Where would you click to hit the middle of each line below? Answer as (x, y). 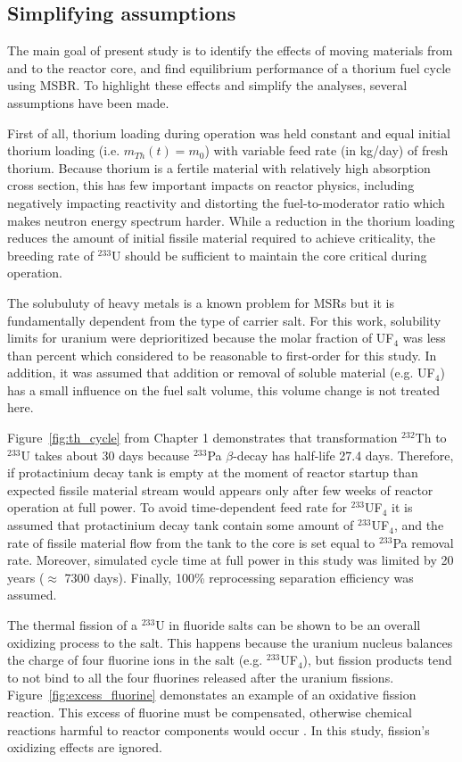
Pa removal (423, 542)
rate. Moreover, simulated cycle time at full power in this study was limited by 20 (231, 560)
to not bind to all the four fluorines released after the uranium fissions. (201, 677)
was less (424, 338)
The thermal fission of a (73, 625)
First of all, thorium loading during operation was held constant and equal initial (229, 133)
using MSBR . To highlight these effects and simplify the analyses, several (207, 85)
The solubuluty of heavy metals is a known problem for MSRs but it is (201, 302)
